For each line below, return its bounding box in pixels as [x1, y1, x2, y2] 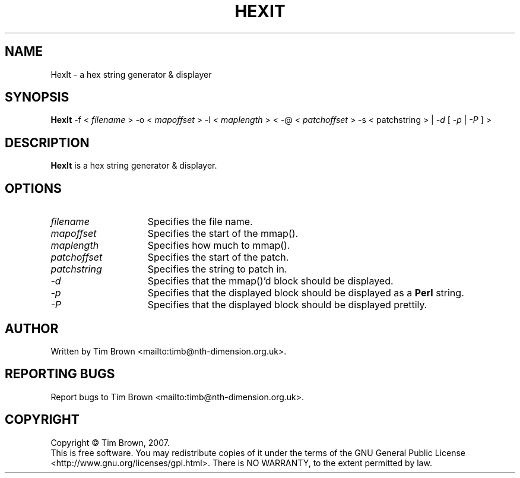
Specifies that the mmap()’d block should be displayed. [147, 275, 394, 287]
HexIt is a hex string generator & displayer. [50, 160, 217, 171]
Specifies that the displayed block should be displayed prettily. [147, 299, 427, 311]
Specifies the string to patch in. [147, 263, 287, 276]
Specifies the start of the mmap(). [147, 227, 299, 240]
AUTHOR [5, 321, 59, 336]
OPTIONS [5, 181, 62, 196]
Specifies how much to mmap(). [147, 239, 290, 252]
